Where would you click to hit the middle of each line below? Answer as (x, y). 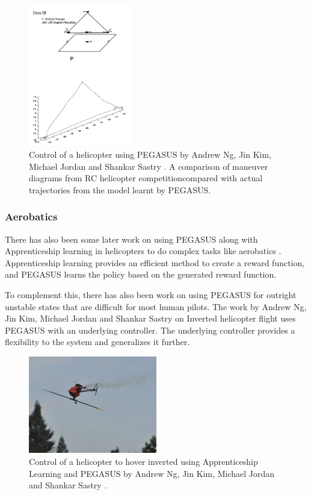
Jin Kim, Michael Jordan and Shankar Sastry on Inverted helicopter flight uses (150, 318)
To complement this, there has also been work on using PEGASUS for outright (151, 295)
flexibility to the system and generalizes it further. (97, 342)
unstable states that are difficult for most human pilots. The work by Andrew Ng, (156, 306)
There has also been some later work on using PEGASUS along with (131, 239)
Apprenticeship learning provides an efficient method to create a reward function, (155, 262)
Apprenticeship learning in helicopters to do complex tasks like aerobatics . (143, 251)
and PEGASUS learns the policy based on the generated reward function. (141, 274)
